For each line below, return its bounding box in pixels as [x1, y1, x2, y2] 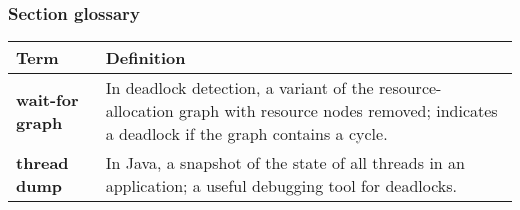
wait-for [16, 87, 79, 111]
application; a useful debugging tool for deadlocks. [105, 174, 458, 198]
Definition [105, 46, 186, 70]
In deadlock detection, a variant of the [105, 76, 374, 100]
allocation [105, 99, 174, 123]
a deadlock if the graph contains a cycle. [105, 122, 388, 146]
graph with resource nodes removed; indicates [179, 99, 498, 123]
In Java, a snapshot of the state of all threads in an [105, 151, 465, 175]
